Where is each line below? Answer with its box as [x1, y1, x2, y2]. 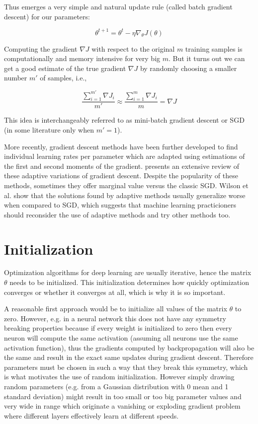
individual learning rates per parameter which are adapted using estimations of [4, 151, 245, 161]
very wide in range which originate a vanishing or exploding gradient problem [4, 401, 241, 411]
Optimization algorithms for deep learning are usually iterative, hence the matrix [4, 267, 252, 278]
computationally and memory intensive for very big [4, 53, 161, 64]
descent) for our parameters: [4, 11, 90, 21]
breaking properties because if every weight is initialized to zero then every [4, 323, 232, 333]
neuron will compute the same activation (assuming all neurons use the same [4, 333, 238, 343]
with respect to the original [91, 43, 175, 54]
